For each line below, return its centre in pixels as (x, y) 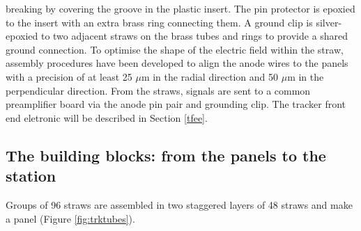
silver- (329, 22)
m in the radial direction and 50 (210, 76)
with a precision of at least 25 (69, 76)
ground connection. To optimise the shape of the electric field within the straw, (175, 49)
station (31, 176)
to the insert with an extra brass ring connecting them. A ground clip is (159, 22)
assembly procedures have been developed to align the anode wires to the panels (177, 63)
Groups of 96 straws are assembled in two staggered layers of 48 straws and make (179, 204)
